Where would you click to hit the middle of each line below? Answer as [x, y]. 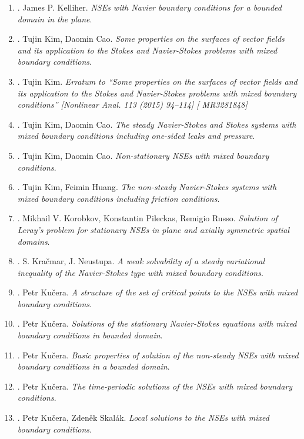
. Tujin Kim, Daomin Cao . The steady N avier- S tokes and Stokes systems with [157, 124]
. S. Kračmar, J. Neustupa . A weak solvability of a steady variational [141, 261]
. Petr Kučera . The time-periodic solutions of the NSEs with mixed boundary [155, 386]
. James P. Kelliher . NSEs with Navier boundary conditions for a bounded [149, 7]
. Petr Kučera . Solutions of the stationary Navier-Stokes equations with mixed [157, 323]
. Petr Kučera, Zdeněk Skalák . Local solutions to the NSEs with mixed [143, 418]
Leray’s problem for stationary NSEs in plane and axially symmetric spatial [153, 229]
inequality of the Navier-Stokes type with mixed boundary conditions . [140, 272]
